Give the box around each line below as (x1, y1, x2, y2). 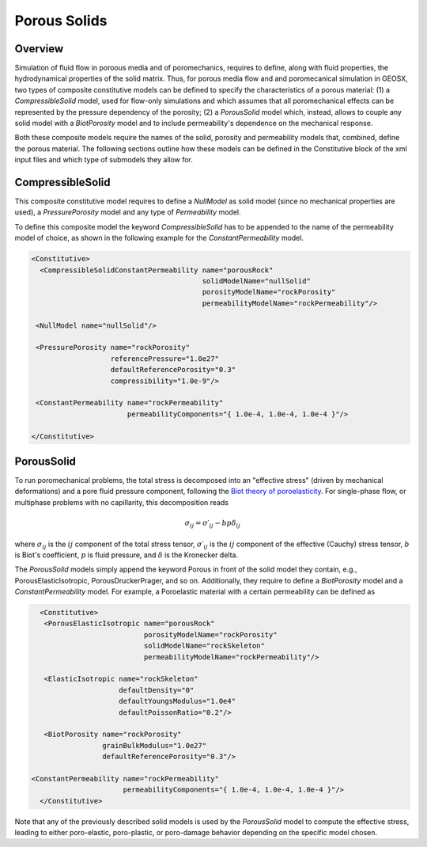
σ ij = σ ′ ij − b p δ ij (184, 518, 241, 530)
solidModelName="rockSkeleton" (143, 641, 265, 651)
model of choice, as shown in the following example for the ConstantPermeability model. (14, 234, 304, 243)
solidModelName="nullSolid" (202, 277, 312, 286)
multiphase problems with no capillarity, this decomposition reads (14, 497, 229, 507)
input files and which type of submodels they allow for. (14, 155, 194, 165)
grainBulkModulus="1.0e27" (101, 741, 207, 750)
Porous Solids (14, 12, 108, 29)
